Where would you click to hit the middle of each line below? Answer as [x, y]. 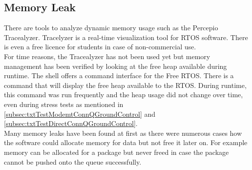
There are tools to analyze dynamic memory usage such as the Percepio [111, 28]
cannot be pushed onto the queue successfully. [73, 161]
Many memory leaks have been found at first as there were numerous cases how [123, 133]
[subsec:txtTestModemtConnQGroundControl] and [80, 114]
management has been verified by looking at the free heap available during [115, 66]
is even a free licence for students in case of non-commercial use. [100, 47]
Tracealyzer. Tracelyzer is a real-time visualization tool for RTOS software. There [126, 37]
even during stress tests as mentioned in [64, 104]
